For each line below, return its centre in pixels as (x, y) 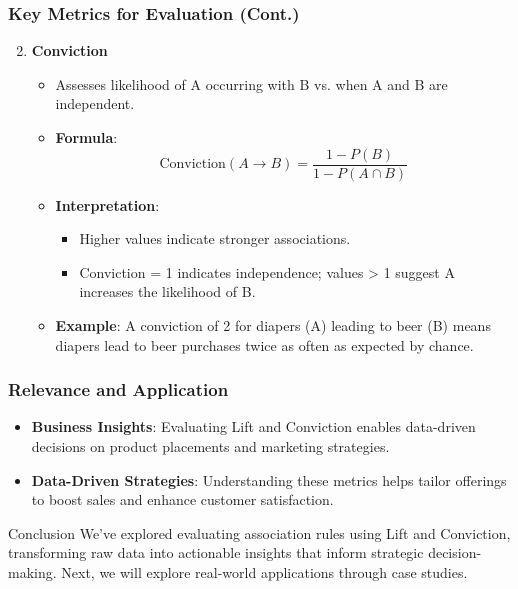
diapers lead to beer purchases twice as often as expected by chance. (264, 344)
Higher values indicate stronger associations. (215, 238)
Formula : (86, 137)
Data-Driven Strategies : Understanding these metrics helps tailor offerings (269, 479)
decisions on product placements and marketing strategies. (210, 446)
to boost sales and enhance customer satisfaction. (182, 499)
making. (32, 572)
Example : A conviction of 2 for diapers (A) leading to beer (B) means (273, 325)
